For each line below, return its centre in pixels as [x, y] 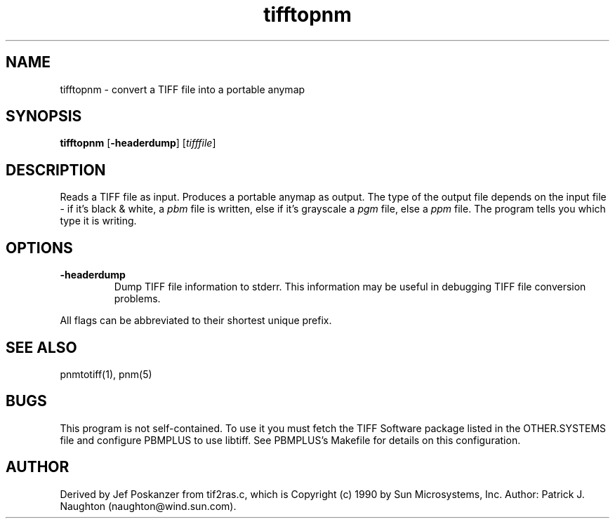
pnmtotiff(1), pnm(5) [106, 374]
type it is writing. [98, 221]
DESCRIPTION [56, 170]
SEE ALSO [41, 347]
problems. [137, 299]
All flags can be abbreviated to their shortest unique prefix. [196, 321]
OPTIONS [39, 248]
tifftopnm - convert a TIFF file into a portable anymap [183, 89]
